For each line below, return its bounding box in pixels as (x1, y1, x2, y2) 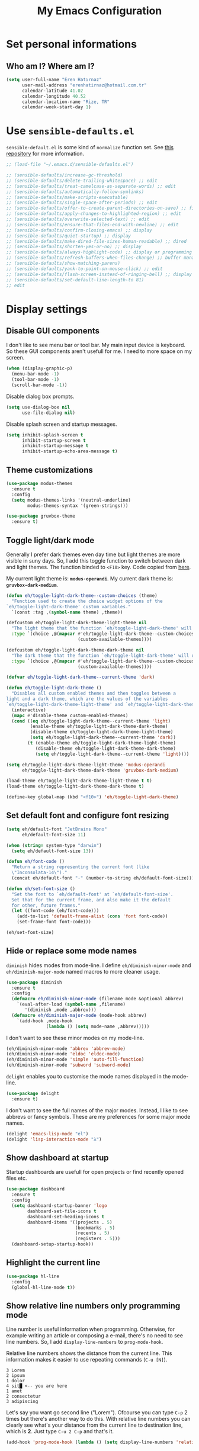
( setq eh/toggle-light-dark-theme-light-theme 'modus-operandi (6, 762, 166, 768)
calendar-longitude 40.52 (21, 93, 86, 99)
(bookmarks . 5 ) (75, 1225, 115, 1231)
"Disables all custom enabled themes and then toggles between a (11, 691, 176, 696)
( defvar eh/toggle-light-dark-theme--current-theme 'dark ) (6, 674, 155, 680)
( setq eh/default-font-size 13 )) (11, 848, 94, 854)
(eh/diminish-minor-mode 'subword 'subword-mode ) (6, 1062, 131, 1068)
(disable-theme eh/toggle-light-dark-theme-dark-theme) (35, 745, 176, 752)
